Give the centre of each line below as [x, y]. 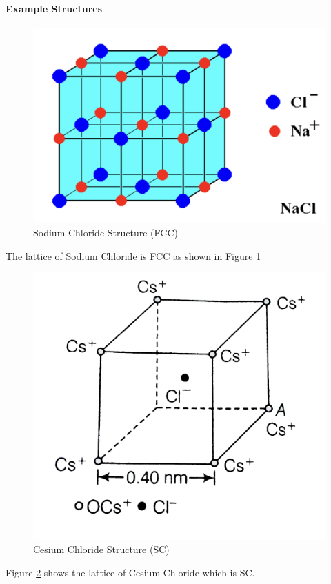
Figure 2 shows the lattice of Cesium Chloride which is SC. [130, 572]
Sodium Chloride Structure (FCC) [106, 233]
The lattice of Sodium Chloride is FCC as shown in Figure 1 [133, 255]
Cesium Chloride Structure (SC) [101, 549]
